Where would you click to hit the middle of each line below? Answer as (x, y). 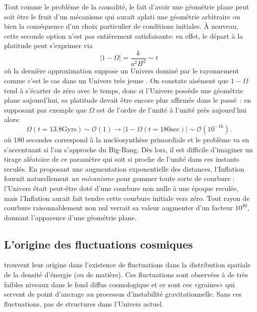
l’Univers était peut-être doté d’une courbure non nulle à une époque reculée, (121, 188)
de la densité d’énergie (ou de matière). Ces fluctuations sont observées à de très (126, 275)
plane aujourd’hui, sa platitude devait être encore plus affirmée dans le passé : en (128, 100)
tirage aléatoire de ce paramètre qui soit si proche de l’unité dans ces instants (122, 159)
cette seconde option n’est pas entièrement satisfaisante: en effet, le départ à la (124, 35)
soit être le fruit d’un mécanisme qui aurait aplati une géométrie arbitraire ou (122, 16)
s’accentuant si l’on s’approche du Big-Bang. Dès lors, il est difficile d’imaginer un (128, 149)
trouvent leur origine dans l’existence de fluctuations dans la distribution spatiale (127, 265)
